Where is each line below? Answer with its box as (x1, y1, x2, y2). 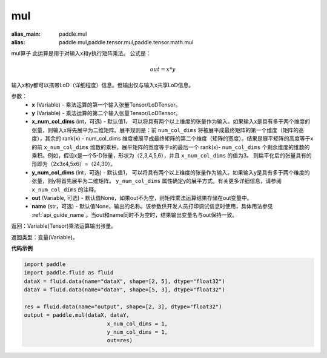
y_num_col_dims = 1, (107, 329, 168, 336)
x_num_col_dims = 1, (107, 320, 168, 327)
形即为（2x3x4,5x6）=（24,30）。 (31, 161, 116, 168)
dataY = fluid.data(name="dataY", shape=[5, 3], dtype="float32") (24, 287, 225, 293)
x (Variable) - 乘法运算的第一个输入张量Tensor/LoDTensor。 (31, 101, 181, 108)
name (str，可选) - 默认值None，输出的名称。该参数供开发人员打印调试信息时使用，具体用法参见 (31, 203, 274, 210)
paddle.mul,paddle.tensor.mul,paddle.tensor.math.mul (59, 38, 194, 45)
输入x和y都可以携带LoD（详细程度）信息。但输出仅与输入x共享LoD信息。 (11, 81, 194, 88)
